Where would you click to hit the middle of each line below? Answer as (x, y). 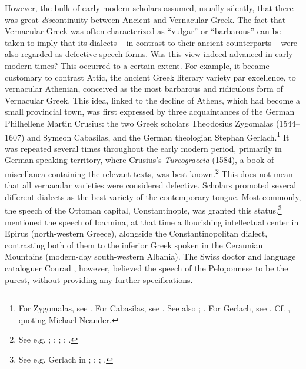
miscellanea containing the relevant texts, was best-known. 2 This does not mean (149, 172)
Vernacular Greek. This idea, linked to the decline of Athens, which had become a (153, 100)
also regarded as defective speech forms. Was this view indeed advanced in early (149, 54)
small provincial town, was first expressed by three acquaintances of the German (150, 112)
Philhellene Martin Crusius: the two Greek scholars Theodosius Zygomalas (139, 123)
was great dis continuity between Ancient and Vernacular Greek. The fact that (145, 19)
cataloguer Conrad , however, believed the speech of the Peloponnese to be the (147, 268)
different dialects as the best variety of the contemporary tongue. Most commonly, (153, 196)
